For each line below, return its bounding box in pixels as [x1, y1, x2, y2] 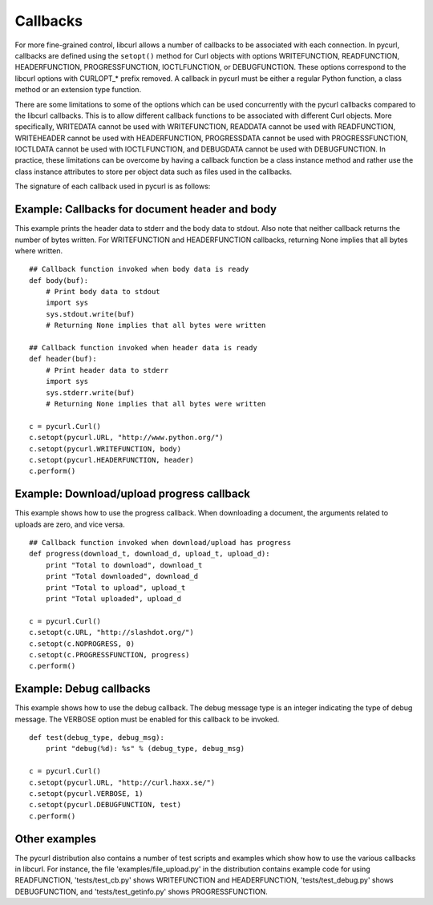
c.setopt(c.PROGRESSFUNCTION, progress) [29, 650, 190, 659]
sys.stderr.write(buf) [45, 388, 136, 397]
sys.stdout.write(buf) [45, 309, 136, 318]
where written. [14, 245, 63, 256]
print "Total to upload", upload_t [45, 583, 186, 592]
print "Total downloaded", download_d [45, 572, 199, 581]
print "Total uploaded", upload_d [45, 594, 182, 603]
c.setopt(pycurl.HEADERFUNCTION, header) [29, 455, 194, 464]
